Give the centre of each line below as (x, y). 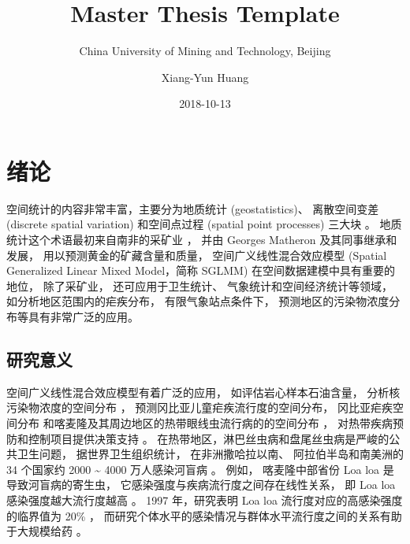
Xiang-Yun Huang (205, 77)
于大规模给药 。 (47, 531)
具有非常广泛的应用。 (83, 316)
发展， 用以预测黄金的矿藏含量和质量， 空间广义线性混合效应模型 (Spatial (197, 255)
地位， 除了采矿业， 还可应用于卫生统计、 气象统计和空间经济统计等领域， (199, 285)
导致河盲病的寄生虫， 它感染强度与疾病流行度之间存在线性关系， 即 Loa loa (201, 485)
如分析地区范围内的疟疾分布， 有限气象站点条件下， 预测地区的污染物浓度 (198, 301)
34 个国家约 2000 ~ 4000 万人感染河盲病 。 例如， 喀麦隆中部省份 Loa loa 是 (200, 469)
